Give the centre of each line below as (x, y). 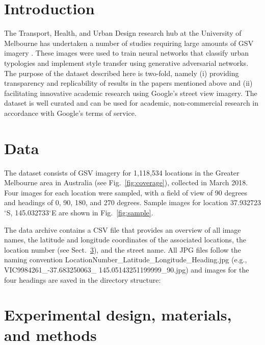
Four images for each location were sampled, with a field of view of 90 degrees (126, 192)
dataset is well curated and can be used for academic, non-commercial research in (131, 103)
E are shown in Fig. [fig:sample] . (102, 212)
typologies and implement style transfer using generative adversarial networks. (126, 63)
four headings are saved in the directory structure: (83, 279)
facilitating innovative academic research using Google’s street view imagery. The (131, 93)
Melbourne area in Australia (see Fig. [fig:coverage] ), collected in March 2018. (126, 182)
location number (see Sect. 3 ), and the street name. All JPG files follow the (123, 249)
